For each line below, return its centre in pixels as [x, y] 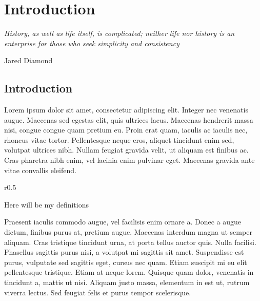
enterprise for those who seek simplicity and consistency [92, 43]
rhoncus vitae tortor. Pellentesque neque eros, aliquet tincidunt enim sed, [119, 139]
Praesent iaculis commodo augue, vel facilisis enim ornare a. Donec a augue [123, 222]
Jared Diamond [28, 60]
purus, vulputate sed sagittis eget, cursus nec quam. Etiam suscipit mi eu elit [126, 262]
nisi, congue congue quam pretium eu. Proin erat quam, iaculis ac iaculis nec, [126, 130]
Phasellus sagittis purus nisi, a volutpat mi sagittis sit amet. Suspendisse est [124, 252]
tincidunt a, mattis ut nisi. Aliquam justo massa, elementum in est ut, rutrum [127, 282]
